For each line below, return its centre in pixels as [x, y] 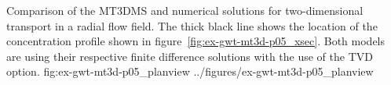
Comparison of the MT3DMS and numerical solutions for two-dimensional [185, 10]
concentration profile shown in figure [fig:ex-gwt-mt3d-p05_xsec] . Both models [196, 41]
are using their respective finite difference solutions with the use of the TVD [190, 56]
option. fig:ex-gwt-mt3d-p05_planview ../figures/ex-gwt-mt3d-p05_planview [190, 71]
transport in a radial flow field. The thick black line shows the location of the [192, 25]
